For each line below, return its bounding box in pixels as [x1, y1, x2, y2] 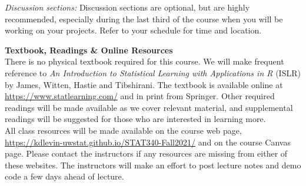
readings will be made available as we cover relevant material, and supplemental [5, 101, 293, 113]
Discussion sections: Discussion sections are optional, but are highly [5, 1, 250, 13]
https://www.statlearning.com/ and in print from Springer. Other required [5, 90, 275, 102]
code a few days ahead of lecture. [5, 170, 124, 182]
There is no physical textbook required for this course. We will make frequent [5, 55, 284, 67]
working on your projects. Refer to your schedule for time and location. [5, 24, 262, 36]
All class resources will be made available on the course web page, [5, 124, 242, 136]
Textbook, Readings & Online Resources [5, 43, 173, 56]
